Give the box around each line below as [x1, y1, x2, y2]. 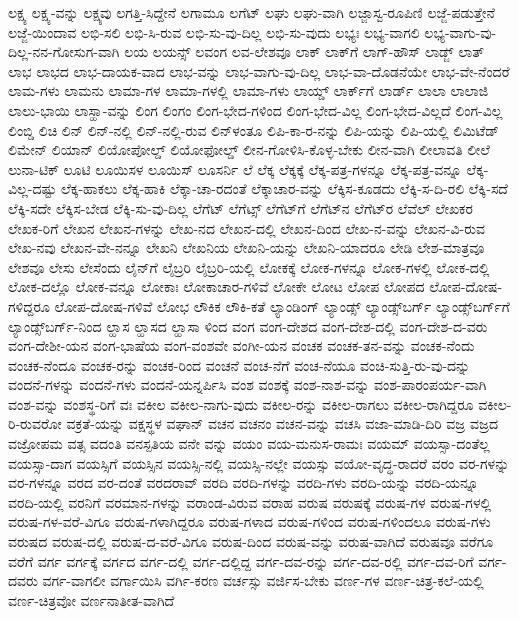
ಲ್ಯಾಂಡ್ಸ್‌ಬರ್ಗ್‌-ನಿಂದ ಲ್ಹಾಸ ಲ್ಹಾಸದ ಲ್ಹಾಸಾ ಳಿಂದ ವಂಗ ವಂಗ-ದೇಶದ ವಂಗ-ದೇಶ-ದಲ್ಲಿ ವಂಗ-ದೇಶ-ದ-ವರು [8, 315, 488, 336]
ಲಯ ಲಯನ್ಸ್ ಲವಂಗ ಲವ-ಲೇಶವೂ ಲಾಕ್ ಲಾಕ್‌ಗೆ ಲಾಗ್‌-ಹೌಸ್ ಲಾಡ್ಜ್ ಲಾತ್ [124, 41, 485, 62]
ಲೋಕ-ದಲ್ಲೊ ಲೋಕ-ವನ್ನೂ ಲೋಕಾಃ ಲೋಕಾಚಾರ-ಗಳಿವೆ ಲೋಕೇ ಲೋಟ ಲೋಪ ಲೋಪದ [8, 276, 425, 297]
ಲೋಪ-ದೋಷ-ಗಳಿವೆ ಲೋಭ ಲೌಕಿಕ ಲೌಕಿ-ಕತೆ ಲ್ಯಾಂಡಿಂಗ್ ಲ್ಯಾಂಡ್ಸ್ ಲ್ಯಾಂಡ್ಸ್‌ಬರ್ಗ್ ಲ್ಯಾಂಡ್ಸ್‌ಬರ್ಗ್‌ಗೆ [54, 295, 510, 316]
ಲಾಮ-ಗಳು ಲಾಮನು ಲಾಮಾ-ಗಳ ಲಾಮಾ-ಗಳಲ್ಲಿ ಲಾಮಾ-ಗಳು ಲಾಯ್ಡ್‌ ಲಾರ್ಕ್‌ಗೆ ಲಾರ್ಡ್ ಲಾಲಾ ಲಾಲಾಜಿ [8, 80, 489, 101]
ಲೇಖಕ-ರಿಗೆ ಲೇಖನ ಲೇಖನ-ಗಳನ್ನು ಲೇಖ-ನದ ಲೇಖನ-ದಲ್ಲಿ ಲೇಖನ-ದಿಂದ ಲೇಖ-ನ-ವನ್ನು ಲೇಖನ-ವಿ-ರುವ [8, 217, 486, 238]
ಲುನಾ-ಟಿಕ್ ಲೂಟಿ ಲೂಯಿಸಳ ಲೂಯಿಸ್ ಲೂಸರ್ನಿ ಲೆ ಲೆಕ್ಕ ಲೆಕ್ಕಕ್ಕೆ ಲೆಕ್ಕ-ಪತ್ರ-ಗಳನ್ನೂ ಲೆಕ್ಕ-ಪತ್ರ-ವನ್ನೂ [8, 158, 462, 179]
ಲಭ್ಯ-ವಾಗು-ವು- [424, 21, 497, 42]
